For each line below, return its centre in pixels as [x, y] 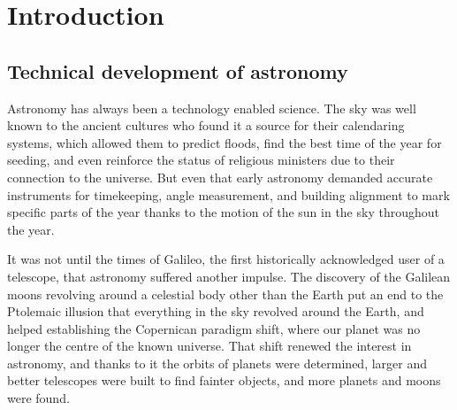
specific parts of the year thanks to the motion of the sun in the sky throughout [223, 212]
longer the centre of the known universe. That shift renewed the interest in [209, 346]
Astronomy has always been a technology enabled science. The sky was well [212, 108]
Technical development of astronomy [178, 70]
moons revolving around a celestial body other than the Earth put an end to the [225, 294]
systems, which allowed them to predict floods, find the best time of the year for [225, 142]
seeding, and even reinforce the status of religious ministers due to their [201, 160]
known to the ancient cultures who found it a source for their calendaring [206, 125]
